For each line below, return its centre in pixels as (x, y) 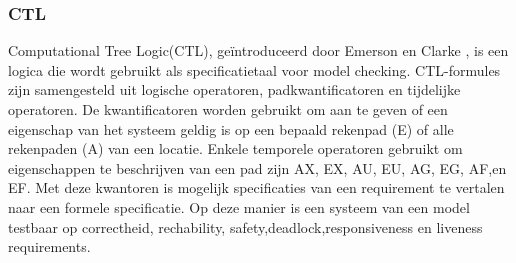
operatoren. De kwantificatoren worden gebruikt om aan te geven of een (228, 109)
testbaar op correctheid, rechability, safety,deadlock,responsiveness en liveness (245, 226)
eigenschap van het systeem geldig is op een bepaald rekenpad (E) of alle (231, 128)
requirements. (49, 246)
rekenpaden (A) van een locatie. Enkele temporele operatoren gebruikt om (235, 148)
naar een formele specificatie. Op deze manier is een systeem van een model (239, 206)
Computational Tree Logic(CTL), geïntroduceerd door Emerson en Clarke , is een (258, 50)
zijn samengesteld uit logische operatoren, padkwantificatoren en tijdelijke (234, 89)
